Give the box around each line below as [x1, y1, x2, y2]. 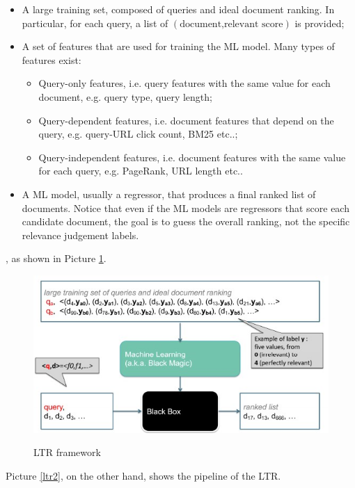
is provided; [294, 15, 345, 30]
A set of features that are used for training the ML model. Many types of [22, 39, 335, 54]
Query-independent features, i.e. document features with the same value [38, 149, 346, 164]
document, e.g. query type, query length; [38, 89, 212, 104]
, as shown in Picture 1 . [6, 251, 106, 266]
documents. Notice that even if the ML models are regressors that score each [22, 200, 349, 215]
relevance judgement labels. [22, 227, 139, 242]
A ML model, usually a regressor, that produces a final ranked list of [22, 186, 316, 201]
